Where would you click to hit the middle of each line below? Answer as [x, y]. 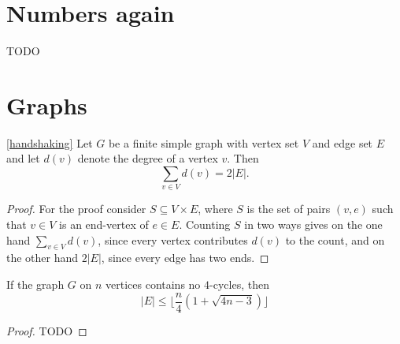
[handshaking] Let [50, 142]
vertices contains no [153, 284]
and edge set [343, 142]
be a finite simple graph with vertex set [204, 142]
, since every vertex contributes [173, 239]
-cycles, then [239, 284]
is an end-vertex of [104, 224]
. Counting [205, 224]
